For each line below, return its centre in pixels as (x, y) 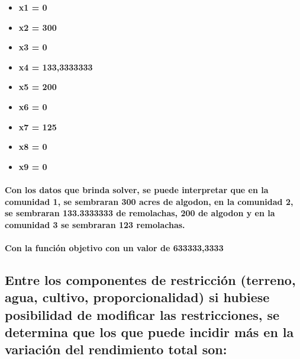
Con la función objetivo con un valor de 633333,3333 (114, 247)
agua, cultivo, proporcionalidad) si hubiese (137, 297)
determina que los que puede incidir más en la (149, 332)
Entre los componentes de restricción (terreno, (150, 279)
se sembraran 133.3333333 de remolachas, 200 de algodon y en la (140, 213)
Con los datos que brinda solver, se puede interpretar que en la (137, 189)
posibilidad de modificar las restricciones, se (142, 314)
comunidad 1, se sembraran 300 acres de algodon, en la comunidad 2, (149, 201)
